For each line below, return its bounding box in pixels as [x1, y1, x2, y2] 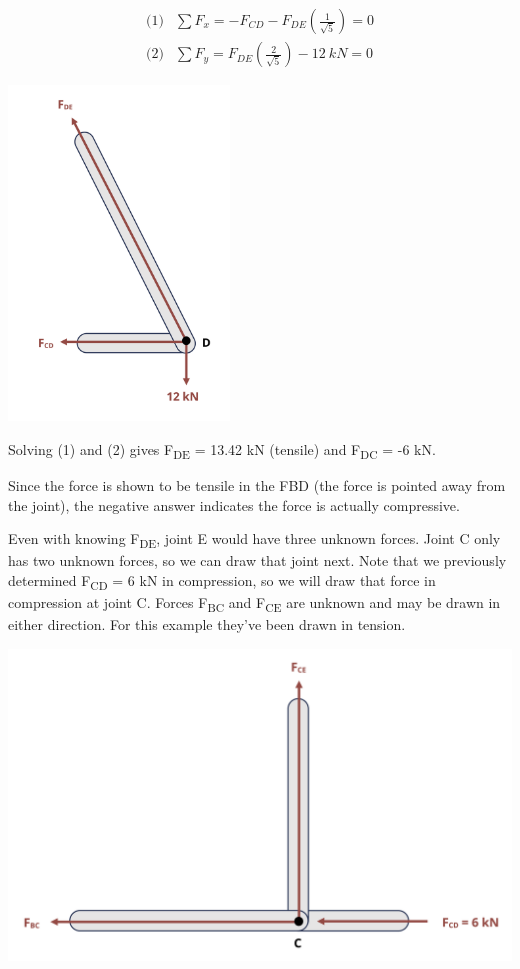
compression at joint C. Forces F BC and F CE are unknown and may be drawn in [8, 592, 501, 615]
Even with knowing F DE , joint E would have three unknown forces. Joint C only [8, 528, 501, 552]
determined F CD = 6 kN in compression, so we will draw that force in [8, 569, 436, 593]
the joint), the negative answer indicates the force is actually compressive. [8, 494, 460, 515]
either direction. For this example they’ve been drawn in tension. [8, 614, 406, 635]
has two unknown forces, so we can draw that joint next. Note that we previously [8, 550, 507, 571]
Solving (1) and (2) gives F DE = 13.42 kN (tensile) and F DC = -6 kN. [8, 438, 436, 462]
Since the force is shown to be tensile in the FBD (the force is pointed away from [8, 475, 506, 496]
